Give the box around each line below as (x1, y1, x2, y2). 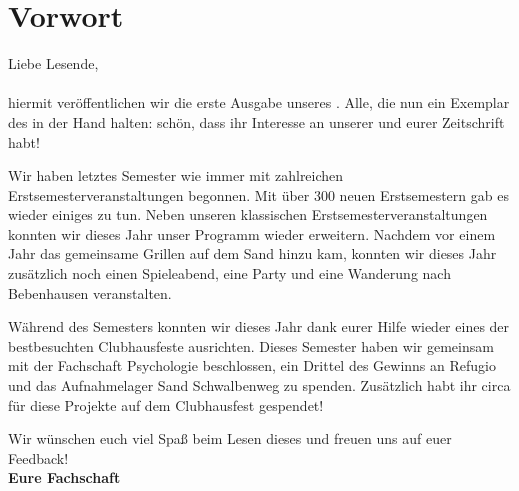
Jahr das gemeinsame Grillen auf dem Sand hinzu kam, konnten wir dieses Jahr (8, 243, 497, 264)
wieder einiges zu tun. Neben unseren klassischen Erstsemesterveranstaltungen (8, 204, 488, 225)
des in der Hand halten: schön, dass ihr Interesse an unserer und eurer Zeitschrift (8, 111, 505, 132)
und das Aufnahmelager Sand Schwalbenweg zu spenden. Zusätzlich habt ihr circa (8, 375, 511, 396)
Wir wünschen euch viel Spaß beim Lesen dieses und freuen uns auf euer (8, 428, 452, 449)
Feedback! (8, 447, 69, 468)
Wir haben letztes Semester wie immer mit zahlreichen (8, 165, 344, 186)
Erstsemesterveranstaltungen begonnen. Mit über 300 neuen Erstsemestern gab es (8, 184, 509, 205)
